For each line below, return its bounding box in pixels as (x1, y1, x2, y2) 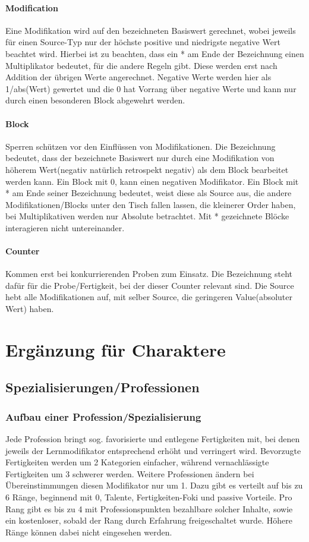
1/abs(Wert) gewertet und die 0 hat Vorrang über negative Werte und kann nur (5, 82, 297, 94)
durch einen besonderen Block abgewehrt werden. (5, 94, 185, 106)
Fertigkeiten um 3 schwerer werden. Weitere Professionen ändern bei (5, 467, 254, 480)
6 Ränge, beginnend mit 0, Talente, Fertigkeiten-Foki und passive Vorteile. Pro (5, 491, 292, 503)
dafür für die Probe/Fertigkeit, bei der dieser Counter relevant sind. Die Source (5, 279, 294, 291)
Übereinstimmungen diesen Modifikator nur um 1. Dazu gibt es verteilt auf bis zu (5, 479, 303, 491)
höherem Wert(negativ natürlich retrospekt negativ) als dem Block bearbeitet (5, 163, 289, 175)
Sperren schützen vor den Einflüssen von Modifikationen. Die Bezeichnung (5, 140, 276, 152)
